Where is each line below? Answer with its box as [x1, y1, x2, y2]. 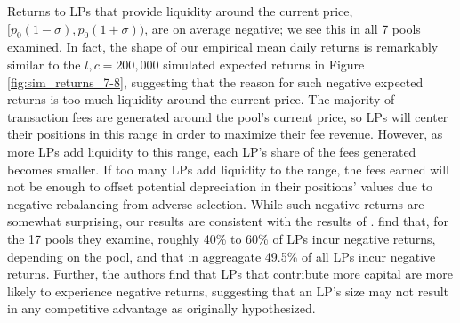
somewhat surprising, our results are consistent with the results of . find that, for [7, 212, 449, 230]
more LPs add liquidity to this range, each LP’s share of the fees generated [7, 141, 416, 160]
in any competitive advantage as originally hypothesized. [7, 299, 316, 318]
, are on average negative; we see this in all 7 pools [144, 19, 421, 37]
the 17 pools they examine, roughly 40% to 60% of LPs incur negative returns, [7, 229, 436, 247]
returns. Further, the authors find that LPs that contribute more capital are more [7, 264, 453, 283]
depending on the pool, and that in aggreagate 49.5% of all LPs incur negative [7, 246, 436, 265]
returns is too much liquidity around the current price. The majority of [7, 90, 395, 109]
